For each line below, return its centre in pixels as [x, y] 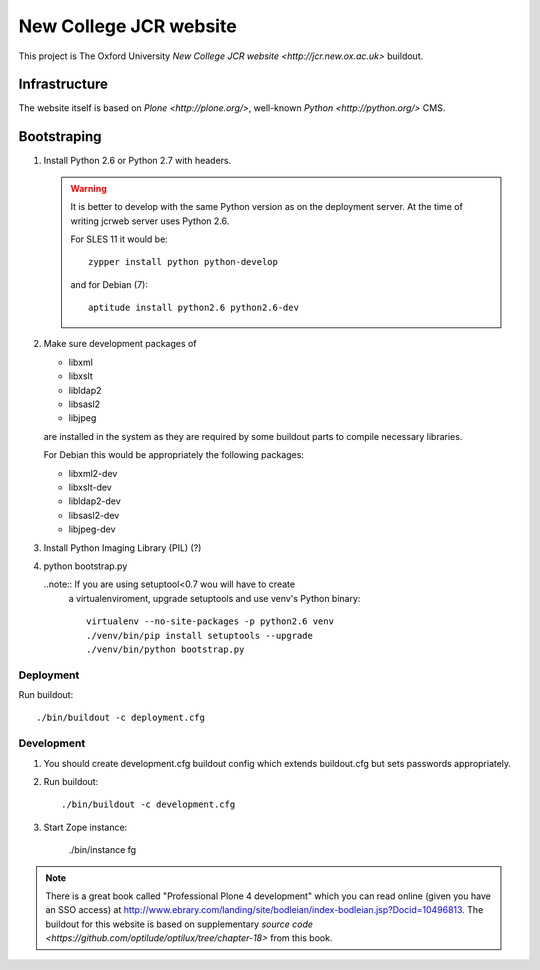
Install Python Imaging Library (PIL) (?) [122, 547]
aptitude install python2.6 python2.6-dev [194, 308]
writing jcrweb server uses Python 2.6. [150, 221]
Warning [88, 188]
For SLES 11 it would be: [119, 239]
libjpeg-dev [92, 529]
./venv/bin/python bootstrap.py [165, 649]
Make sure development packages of [120, 344]
